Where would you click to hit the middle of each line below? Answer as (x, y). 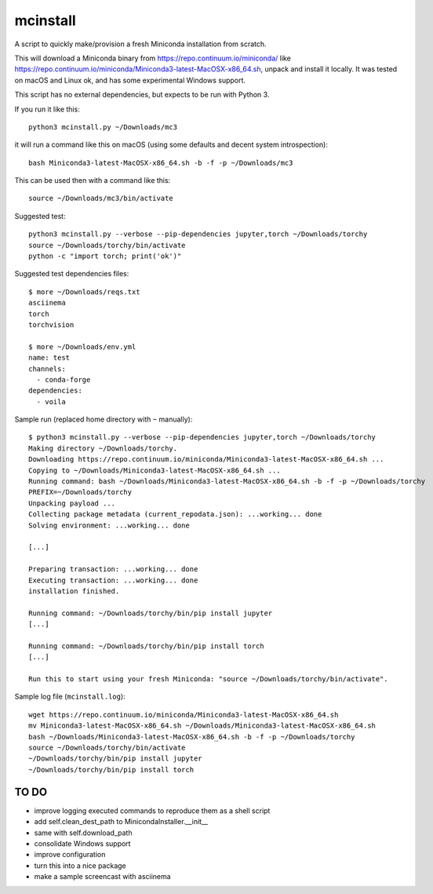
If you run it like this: (47, 109)
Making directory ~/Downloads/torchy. (103, 448)
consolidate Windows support (82, 843)
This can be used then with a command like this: (93, 181)
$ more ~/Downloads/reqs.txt (84, 292)
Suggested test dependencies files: (72, 274)
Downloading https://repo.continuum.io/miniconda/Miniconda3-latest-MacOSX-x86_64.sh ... (206, 460)
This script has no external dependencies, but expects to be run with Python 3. (142, 95)
